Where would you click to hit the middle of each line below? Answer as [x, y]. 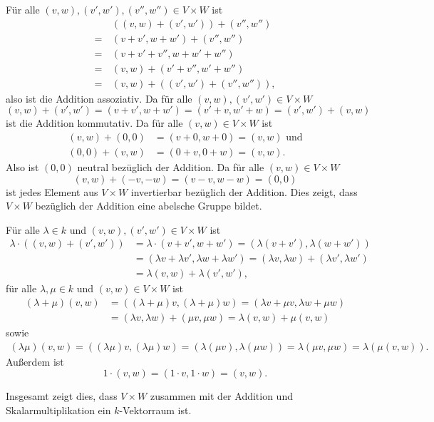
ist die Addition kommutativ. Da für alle [94, 123]
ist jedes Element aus [52, 191]
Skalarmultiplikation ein [58, 410]
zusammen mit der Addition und [221, 396]
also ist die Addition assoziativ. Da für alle [99, 98]
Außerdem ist [35, 361]
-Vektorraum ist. [155, 410]
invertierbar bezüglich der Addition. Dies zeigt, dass [244, 191]
